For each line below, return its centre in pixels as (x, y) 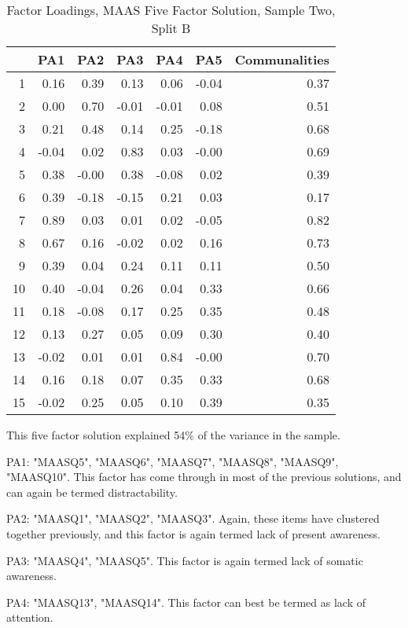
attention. (30, 617)
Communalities (282, 59)
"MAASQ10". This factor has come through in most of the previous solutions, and (204, 477)
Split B (171, 28)
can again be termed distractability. (92, 492)
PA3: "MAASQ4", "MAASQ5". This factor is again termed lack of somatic (185, 560)
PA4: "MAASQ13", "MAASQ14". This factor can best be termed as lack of (186, 602)
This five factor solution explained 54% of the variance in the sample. (173, 435)
